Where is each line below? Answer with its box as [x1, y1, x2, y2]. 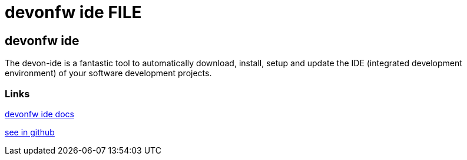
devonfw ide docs [5, 108, 74, 119]
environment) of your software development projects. [5, 68, 212, 79]
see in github [5, 127, 55, 137]
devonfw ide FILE [5, 2, 142, 22]
